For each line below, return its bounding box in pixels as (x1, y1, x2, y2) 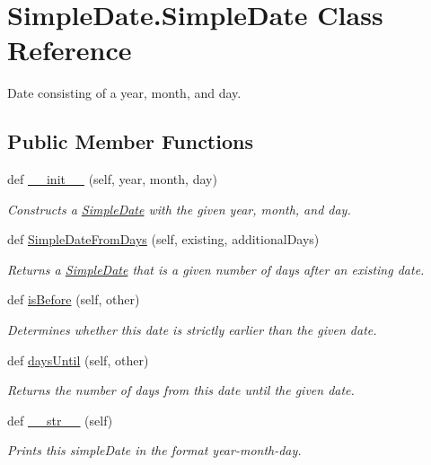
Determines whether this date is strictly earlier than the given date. (7, 320, 377, 339)
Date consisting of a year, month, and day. (7, 83, 242, 102)
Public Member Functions (7, 127, 253, 155)
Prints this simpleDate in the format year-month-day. (7, 441, 302, 460)
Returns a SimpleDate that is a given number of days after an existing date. (7, 259, 425, 278)
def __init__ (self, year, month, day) (7, 170, 217, 189)
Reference (7, 31, 132, 68)
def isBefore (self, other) (7, 290, 140, 309)
